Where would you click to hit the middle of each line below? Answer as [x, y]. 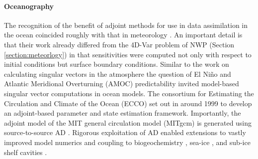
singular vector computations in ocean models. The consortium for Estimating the [129, 93]
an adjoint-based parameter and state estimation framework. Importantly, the [123, 113]
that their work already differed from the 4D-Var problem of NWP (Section [119, 44]
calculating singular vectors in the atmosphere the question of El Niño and [118, 74]
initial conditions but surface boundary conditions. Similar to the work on [117, 64]
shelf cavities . [26, 152]
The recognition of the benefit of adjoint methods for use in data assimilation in [126, 25]
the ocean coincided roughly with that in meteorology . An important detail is [123, 35]
